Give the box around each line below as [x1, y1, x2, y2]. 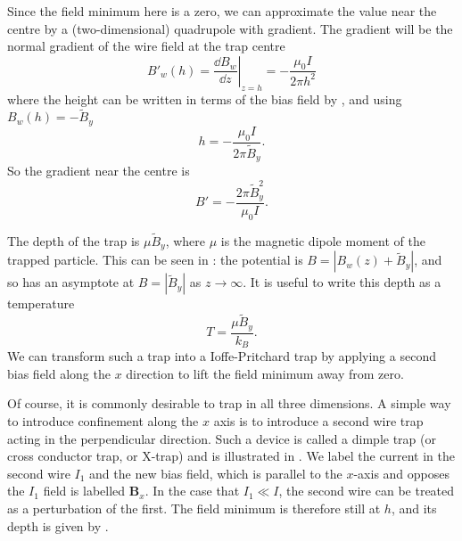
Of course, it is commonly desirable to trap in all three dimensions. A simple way [7, 394, 451, 413]
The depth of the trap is [7, 232, 140, 250]
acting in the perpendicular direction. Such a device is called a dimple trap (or [7, 429, 436, 447]
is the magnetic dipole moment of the [220, 232, 425, 250]
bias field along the [7, 364, 111, 382]
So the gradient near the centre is [7, 161, 190, 180]
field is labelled [43, 481, 126, 500]
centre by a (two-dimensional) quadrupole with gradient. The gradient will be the [7, 19, 453, 37]
